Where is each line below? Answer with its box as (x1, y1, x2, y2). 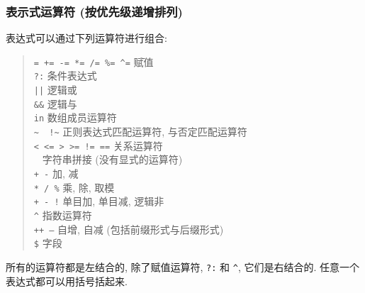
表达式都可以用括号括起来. (6, 273, 128, 288)
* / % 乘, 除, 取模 (33, 179, 115, 194)
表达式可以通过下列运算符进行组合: (6, 31, 167, 45)
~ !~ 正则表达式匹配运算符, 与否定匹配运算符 (33, 124, 247, 139)
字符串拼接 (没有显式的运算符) (42, 152, 183, 167)
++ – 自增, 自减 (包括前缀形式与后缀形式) (33, 221, 224, 236)
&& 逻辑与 (33, 96, 77, 111)
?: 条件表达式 (33, 68, 97, 83)
